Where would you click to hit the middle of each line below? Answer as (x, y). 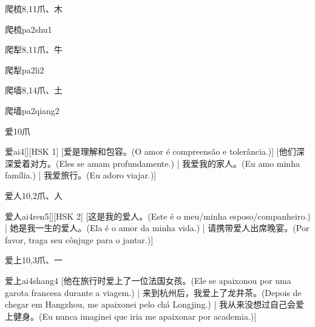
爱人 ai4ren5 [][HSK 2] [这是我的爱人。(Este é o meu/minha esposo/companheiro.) (158, 216)
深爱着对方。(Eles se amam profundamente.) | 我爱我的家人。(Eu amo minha (152, 163)
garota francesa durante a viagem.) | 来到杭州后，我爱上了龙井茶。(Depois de (153, 292)
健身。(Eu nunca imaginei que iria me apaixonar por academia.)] (135, 316)
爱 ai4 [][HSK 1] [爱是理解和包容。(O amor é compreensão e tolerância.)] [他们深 (155, 151)
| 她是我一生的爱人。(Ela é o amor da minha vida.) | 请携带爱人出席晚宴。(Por (157, 228)
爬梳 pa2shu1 (29, 29)
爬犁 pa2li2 (25, 69)
